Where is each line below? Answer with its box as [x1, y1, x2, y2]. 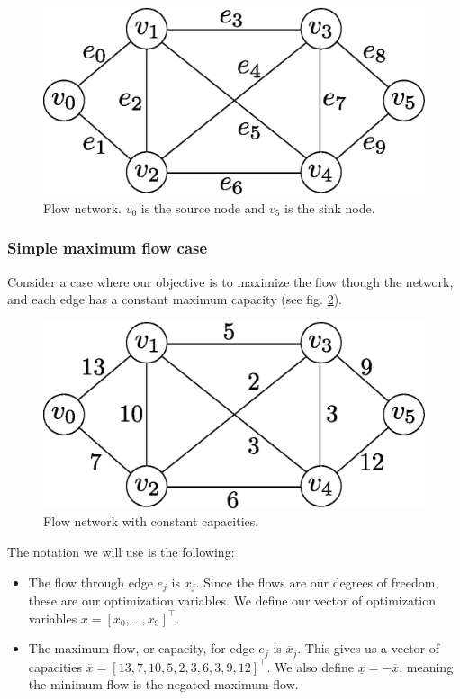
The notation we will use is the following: [7, 542, 235, 560]
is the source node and [140, 198, 266, 217]
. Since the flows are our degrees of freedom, [195, 572, 439, 591]
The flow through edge [28, 572, 153, 591]
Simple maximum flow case [7, 237, 208, 259]
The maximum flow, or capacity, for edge [28, 639, 255, 658]
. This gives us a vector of [297, 639, 440, 658]
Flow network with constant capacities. [43, 512, 259, 531]
